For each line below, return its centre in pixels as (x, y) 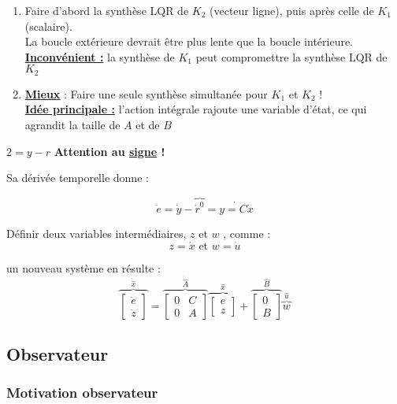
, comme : (247, 233)
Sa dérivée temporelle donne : (78, 178)
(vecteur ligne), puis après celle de (292, 10)
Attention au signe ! (109, 151)
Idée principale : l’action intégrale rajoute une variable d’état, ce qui (196, 109)
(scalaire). (48, 26)
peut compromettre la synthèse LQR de (291, 56)
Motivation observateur (82, 393)
